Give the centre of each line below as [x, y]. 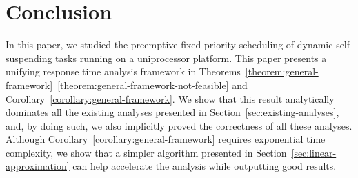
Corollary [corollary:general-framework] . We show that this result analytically [170, 98]
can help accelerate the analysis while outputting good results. [205, 166]
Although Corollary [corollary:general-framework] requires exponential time [166, 139]
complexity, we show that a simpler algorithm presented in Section [146, 152]
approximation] [38, 166]
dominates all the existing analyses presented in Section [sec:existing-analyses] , [172, 112]
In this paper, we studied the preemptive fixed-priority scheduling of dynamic [169, 44]
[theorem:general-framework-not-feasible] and [152, 85]
